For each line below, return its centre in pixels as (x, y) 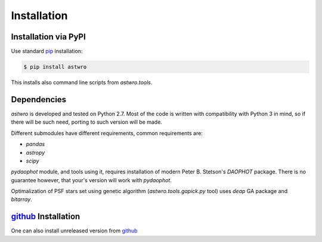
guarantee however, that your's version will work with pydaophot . (92, 180)
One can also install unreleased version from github (74, 231)
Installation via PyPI (48, 37)
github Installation (46, 217)
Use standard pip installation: (47, 51)
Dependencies (39, 99)
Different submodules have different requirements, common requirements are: (107, 133)
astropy (35, 152)
